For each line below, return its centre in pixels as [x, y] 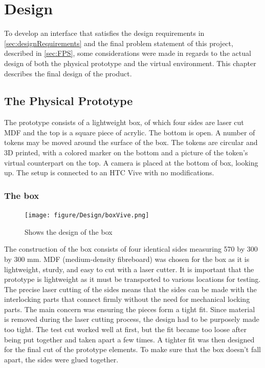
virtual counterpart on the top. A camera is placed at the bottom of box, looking [131, 162]
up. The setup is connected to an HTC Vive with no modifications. [109, 172]
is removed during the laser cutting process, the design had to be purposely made [132, 319]
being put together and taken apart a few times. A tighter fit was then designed [129, 339]
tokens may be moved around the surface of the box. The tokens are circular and [131, 142]
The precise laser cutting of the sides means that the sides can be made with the [130, 289]
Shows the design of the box [69, 231]
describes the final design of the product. [68, 73]
